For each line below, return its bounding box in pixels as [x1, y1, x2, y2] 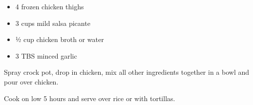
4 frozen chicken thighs [15, 1, 84, 11]
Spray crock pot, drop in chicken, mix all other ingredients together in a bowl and [4, 67, 250, 77]
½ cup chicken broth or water [15, 34, 104, 44]
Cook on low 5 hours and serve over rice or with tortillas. [4, 93, 175, 103]
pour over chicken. [4, 76, 59, 86]
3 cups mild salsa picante [15, 18, 90, 28]
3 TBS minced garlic [15, 50, 77, 61]
